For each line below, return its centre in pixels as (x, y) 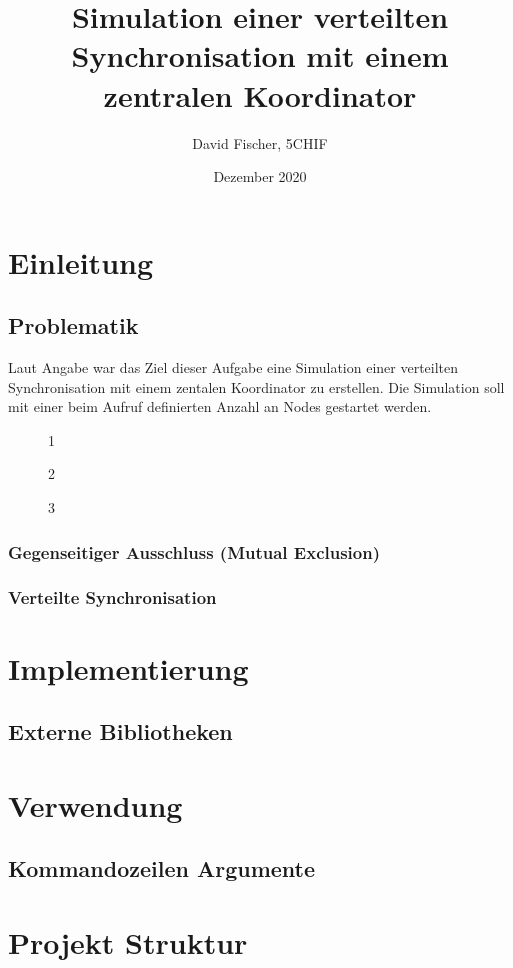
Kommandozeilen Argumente (162, 868)
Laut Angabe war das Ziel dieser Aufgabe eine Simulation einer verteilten (233, 367)
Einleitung (81, 261)
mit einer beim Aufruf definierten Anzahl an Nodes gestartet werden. (220, 406)
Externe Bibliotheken (120, 731)
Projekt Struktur (128, 941)
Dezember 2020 (260, 176)
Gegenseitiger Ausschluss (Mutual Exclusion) (194, 551)
